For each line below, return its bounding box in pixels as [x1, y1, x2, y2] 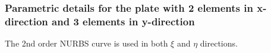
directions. [200, 37, 238, 49]
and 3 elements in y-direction [52, 14, 195, 28]
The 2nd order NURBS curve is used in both [5, 37, 168, 49]
